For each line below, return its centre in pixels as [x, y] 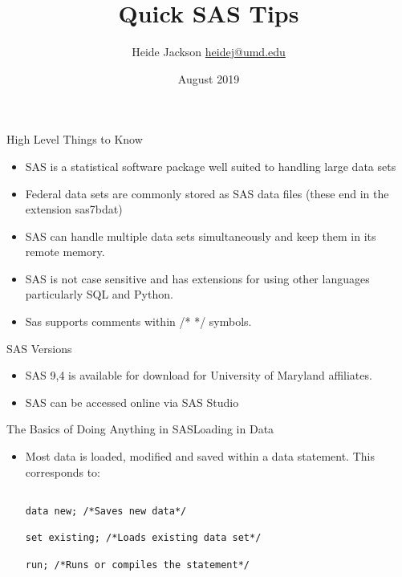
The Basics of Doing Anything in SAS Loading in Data [140, 429]
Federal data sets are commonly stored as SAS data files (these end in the [207, 193]
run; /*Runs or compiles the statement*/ [137, 565]
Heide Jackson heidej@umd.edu [209, 52]
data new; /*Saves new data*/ [106, 511]
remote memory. [65, 252]
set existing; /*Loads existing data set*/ [143, 538]
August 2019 [209, 78]
